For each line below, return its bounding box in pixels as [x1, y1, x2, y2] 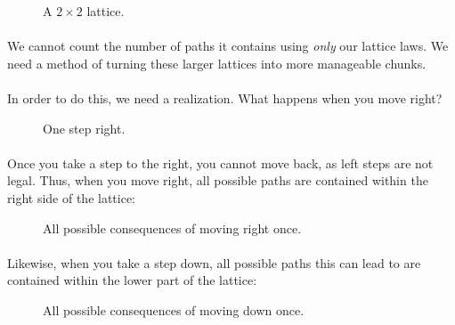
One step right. [43, 118, 126, 137]
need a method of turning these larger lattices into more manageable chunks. [7, 53, 427, 72]
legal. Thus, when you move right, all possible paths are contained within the [7, 171, 428, 190]
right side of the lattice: [7, 188, 136, 207]
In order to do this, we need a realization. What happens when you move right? [7, 88, 443, 107]
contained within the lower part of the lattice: [7, 271, 257, 289]
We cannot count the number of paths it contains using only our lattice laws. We [7, 37, 449, 55]
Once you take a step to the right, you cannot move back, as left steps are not [7, 153, 434, 172]
